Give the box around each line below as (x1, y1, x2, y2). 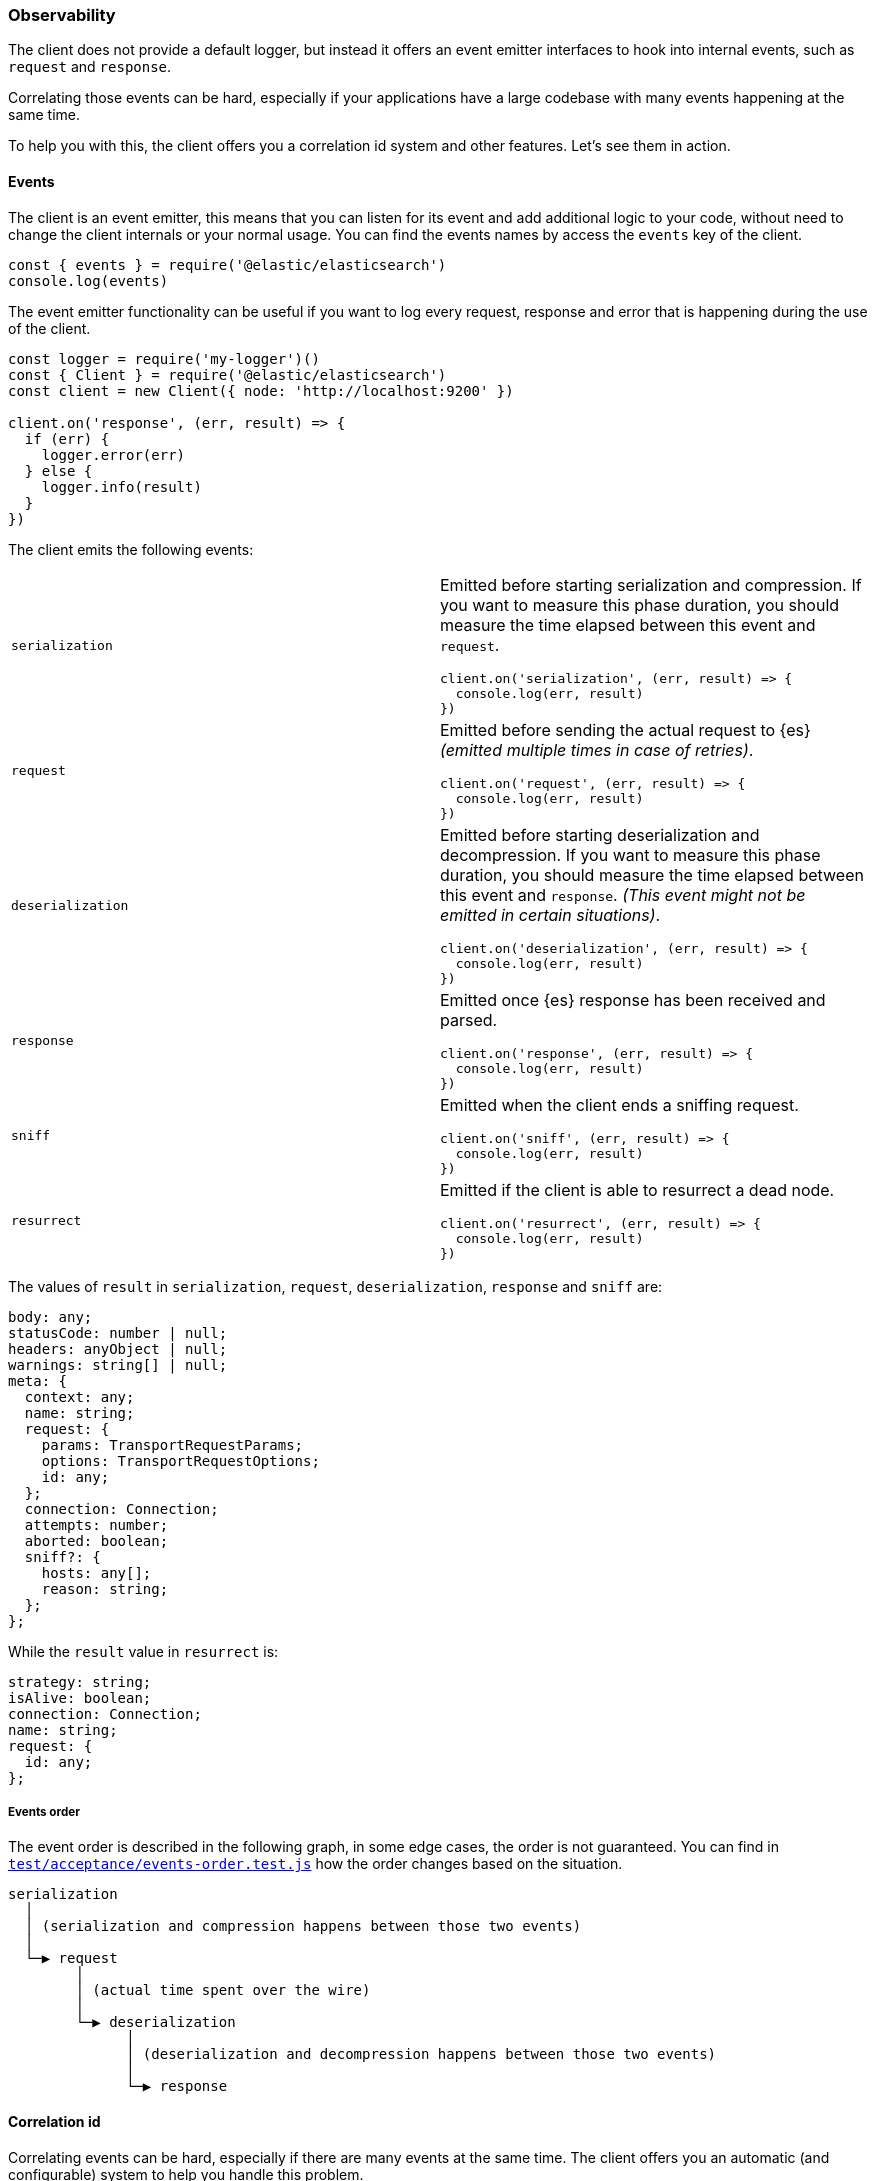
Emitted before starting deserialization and (440, 824, 760, 845)
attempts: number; (24, 1516, 169, 1533)
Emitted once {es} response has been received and (440, 989, 826, 1010)
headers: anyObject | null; (8, 1340, 228, 1357)
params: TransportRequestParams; (41, 1436, 304, 1453)
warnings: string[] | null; (8, 1356, 228, 1373)
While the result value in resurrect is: (8, 1642, 279, 1660)
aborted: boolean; (24, 1532, 169, 1549)
